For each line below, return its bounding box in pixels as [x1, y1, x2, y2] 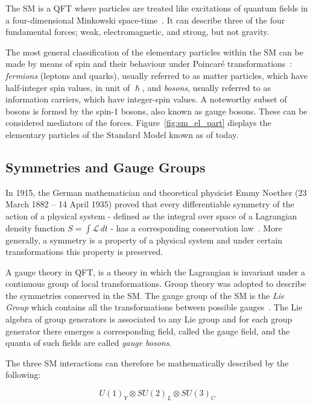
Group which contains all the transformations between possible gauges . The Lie [5, 301, 303, 313]
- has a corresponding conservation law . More [110, 221, 282, 234]
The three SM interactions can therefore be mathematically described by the [5, 356, 289, 369]
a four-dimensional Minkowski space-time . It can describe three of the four [5, 13, 285, 26]
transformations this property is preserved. [5, 245, 163, 258]
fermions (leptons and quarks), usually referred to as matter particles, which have [5, 69, 308, 81]
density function [5, 221, 65, 234]
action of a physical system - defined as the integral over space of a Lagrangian [5, 209, 297, 222]
